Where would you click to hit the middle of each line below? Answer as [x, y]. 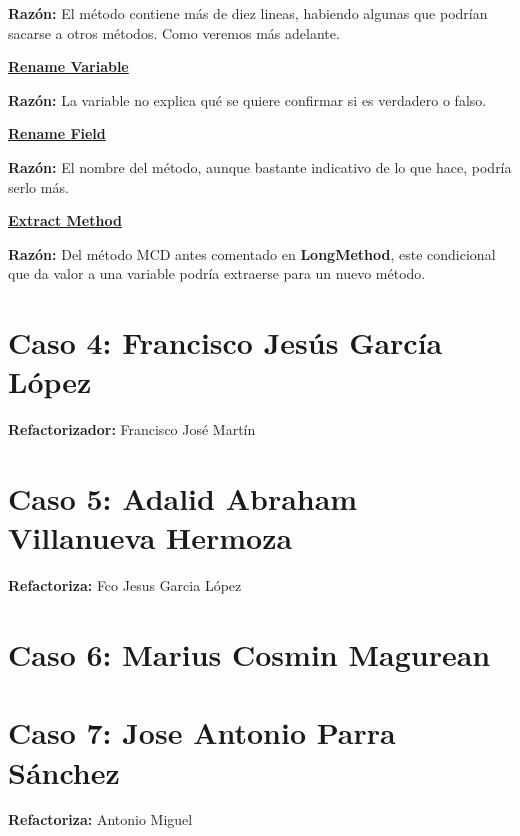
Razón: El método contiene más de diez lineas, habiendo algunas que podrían [248, 13]
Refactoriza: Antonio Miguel [100, 819]
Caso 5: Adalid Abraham [183, 498]
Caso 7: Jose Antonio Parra [202, 732]
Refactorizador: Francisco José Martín [132, 429]
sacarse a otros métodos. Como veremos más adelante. [174, 32]
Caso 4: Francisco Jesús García [225, 342]
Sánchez [64, 771]
